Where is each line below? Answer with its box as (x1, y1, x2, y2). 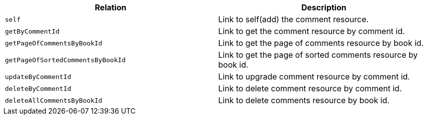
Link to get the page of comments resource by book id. (218, 38, 424, 48)
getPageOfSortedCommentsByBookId (5, 56, 126, 64)
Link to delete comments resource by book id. (218, 95, 390, 105)
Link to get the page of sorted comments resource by (218, 50, 418, 60)
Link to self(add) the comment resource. (218, 14, 369, 24)
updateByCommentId (5, 73, 72, 80)
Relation (94, 2, 127, 12)
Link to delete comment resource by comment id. (218, 83, 402, 93)
